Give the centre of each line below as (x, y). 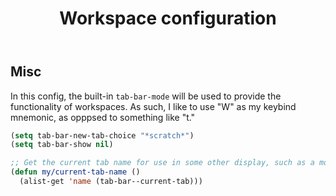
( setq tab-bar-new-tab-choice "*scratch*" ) (102, 135)
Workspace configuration (168, 18)
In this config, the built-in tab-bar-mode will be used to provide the (146, 96)
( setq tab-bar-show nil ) (62, 145)
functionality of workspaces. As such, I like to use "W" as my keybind (153, 106)
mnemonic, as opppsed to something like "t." (103, 117)
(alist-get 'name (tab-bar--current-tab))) (111, 182)
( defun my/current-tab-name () (75, 172)
